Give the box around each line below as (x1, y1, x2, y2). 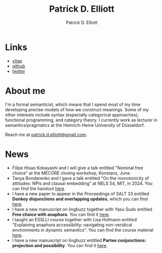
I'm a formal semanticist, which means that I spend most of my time (5, 101, 141, 107)
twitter (12, 68, 25, 74)
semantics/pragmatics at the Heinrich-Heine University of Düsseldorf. (5, 122, 145, 128)
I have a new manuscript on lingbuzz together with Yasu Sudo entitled (12, 206, 152, 212)
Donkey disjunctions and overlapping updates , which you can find (12, 196, 148, 202)
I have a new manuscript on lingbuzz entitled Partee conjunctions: (12, 237, 146, 243)
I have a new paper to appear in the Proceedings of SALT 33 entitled (12, 191, 149, 196)
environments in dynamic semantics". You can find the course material (12, 227, 154, 233)
